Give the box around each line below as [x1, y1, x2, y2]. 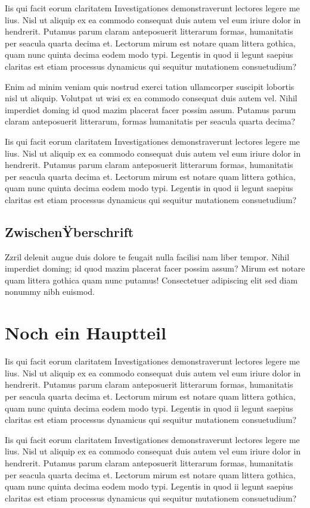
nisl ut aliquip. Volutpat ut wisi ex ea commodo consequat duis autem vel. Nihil [5, 92, 297, 104]
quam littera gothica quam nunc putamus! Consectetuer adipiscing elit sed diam [5, 273, 298, 286]
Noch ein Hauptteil [5, 320, 166, 345]
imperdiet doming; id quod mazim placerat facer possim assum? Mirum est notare [5, 262, 305, 275]
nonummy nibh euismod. [5, 285, 95, 298]
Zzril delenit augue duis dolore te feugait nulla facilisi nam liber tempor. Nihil [5, 250, 290, 263]
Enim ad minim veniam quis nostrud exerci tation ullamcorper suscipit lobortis [5, 80, 294, 92]
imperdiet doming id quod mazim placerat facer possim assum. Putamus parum [5, 103, 296, 116]
